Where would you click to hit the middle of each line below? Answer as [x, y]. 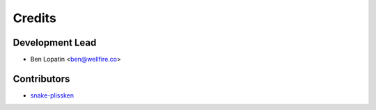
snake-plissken [52, 95]
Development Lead [55, 43]
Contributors [41, 79]
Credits [35, 18]
